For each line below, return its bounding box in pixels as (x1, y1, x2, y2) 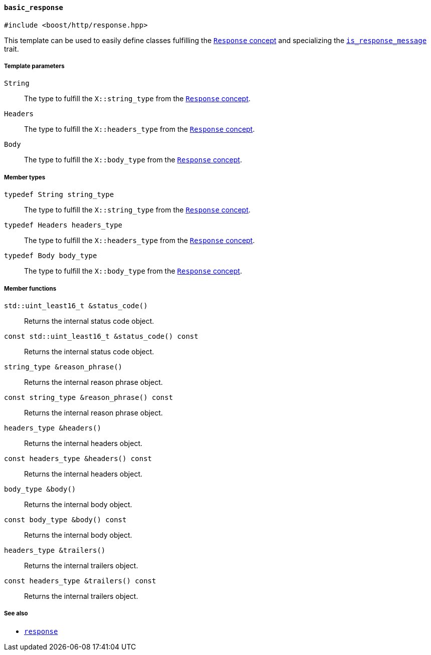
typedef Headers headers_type (4, 221, 123, 230)
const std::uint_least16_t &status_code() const (4, 332, 198, 340)
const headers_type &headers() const (4, 454, 152, 463)
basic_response (4, 4, 64, 12)
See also (4, 610, 28, 617)
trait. (4, 44, 19, 53)
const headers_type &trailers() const (4, 576, 156, 585)
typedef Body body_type (4, 252, 97, 260)
